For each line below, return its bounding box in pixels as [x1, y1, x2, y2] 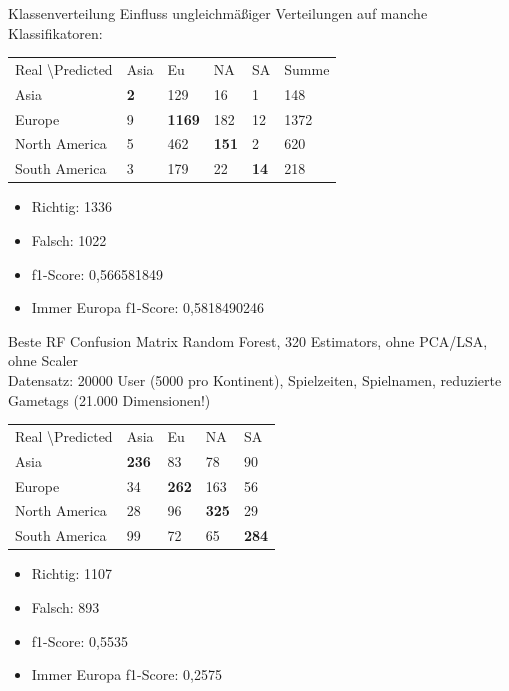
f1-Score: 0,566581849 [31, 263, 163, 284]
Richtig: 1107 [31, 563, 113, 584]
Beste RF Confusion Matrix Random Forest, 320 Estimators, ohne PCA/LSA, [8, 330, 488, 351]
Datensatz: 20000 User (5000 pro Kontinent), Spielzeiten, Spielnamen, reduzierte [8, 369, 502, 390]
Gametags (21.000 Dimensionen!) [8, 389, 211, 410]
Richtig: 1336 [31, 196, 113, 217]
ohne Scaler [8, 350, 79, 371]
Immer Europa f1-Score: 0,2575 [31, 664, 222, 685]
